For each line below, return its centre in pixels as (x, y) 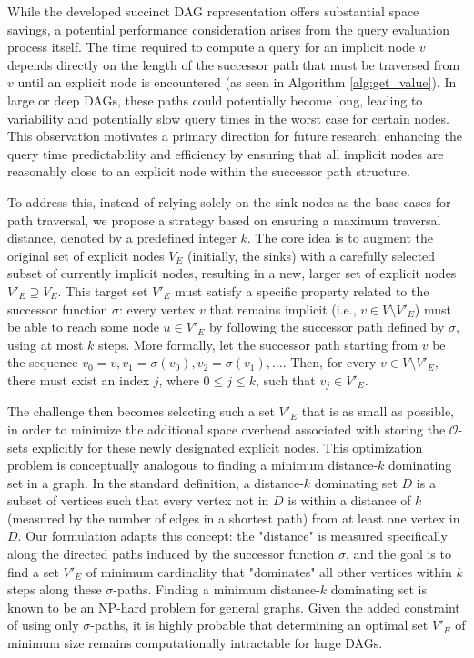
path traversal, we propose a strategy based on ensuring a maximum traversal (224, 219)
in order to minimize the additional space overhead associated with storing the (227, 429)
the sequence (43, 362)
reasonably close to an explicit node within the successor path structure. (209, 171)
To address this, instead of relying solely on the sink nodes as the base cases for (229, 201)
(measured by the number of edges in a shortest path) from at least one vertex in (234, 518)
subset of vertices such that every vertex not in (138, 500)
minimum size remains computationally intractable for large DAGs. (195, 643)
